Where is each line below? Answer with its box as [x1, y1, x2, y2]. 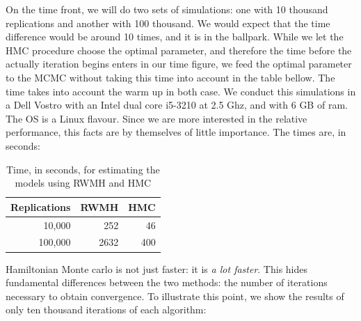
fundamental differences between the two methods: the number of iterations [6, 275, 328, 290]
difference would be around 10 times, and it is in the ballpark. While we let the [6, 29, 344, 44]
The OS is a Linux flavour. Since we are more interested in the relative [6, 111, 307, 125]
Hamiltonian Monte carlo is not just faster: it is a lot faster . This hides [6, 261, 308, 276]
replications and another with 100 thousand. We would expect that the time [6, 15, 330, 30]
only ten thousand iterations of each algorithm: [6, 302, 207, 317]
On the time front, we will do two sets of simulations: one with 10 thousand [6, 2, 328, 16]
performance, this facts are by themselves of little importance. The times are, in [6, 125, 346, 139]
